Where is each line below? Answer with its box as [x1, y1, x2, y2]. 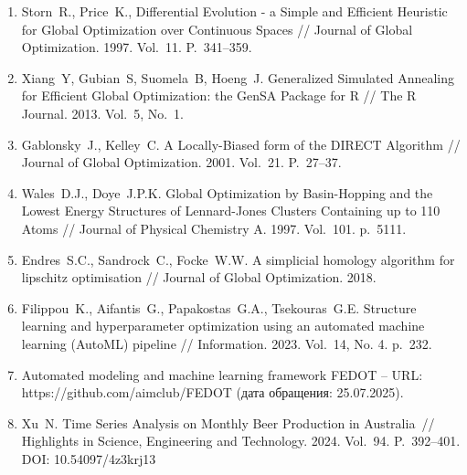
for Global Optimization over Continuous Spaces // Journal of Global [21, 19, 413, 38]
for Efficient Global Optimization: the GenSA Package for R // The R [21, 86, 417, 105]
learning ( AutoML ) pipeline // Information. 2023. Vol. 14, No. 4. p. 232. [21, 333, 432, 353]
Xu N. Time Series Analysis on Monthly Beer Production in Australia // [21, 413, 435, 432]
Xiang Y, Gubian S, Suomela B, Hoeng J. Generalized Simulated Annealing [21, 68, 454, 87]
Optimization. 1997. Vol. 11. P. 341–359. [21, 37, 252, 57]
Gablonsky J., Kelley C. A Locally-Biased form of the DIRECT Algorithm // [21, 134, 461, 153]
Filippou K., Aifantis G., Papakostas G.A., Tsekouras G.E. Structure [21, 298, 417, 317]
